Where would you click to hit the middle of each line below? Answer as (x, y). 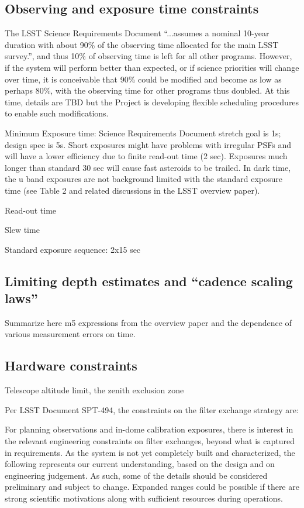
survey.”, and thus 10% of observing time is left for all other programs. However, (148, 56)
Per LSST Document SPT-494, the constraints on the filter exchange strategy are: (152, 409)
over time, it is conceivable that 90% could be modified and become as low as (143, 79)
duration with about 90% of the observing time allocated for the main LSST (142, 44)
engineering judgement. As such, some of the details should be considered (136, 475)
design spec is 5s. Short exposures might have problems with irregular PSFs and (148, 144)
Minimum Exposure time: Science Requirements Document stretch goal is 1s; (143, 133)
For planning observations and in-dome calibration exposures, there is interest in (149, 429)
